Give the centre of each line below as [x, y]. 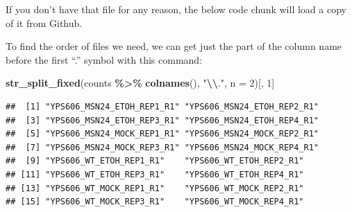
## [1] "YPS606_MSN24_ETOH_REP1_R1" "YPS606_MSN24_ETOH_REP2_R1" [162, 106]
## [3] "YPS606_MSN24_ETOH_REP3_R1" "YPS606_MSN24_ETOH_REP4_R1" [162, 120]
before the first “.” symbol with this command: [104, 59]
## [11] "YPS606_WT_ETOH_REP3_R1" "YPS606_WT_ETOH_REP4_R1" [155, 174]
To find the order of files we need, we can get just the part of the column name [174, 46]
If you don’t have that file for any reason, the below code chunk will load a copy [176, 9]
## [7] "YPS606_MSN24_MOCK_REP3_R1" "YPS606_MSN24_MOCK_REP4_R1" [162, 147]
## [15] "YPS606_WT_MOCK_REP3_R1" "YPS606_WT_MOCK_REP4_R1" [155, 202]
